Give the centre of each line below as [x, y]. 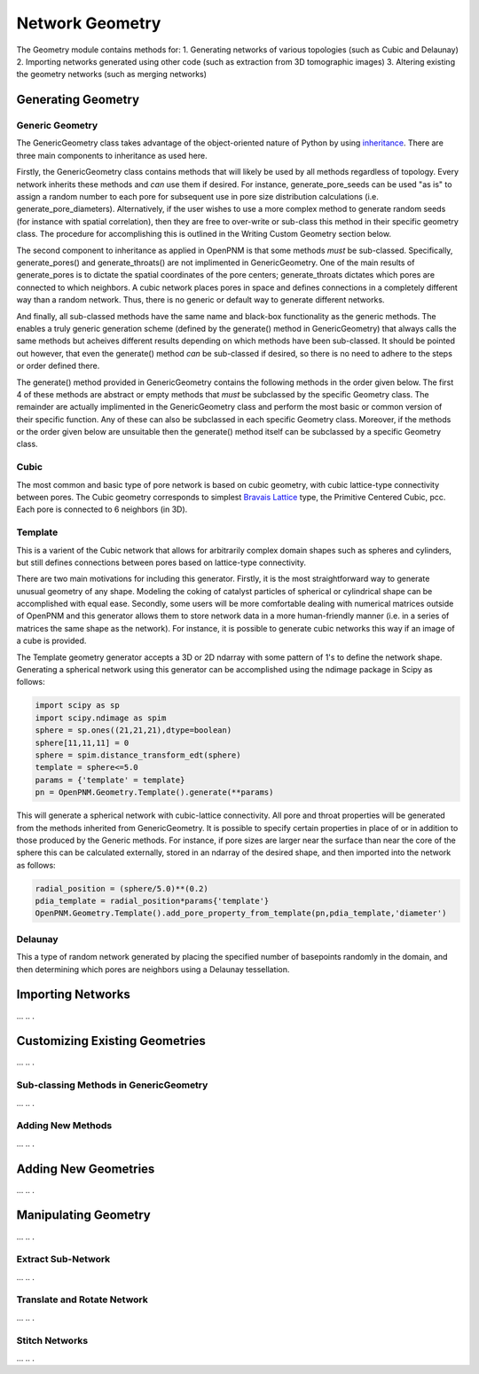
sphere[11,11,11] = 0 [82, 742]
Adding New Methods [64, 1126]
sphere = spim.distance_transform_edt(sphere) [138, 755]
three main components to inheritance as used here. [112, 155]
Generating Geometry [78, 100]
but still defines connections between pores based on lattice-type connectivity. [161, 562]
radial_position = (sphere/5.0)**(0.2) [122, 888]
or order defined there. [58, 366]
